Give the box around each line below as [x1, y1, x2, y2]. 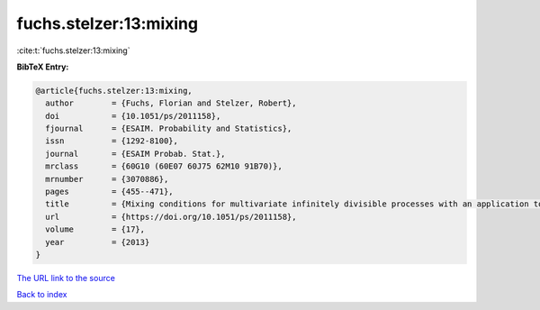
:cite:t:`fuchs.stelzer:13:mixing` [16, 45, 130, 56]
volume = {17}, [45, 224, 146, 234]
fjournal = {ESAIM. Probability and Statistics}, [45, 123, 292, 134]
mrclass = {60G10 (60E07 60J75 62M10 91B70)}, [45, 161, 283, 171]
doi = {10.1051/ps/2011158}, [45, 111, 221, 121]
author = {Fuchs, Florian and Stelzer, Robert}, [45, 98, 297, 108]
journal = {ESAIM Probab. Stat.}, [45, 149, 226, 159]
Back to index [16, 289, 67, 300]
